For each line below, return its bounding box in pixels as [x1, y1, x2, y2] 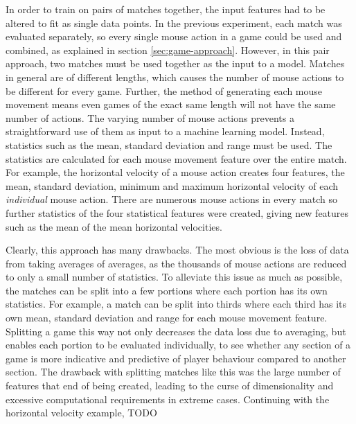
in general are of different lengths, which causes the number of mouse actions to [6, 69, 344, 84]
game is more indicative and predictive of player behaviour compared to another [6, 351, 346, 365]
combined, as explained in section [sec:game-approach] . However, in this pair [6, 42, 330, 57]
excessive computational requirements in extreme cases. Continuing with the [6, 391, 330, 406]
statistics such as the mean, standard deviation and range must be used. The [6, 137, 332, 152]
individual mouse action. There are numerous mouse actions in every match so [6, 192, 338, 206]
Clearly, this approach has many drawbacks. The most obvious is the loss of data [6, 242, 349, 257]
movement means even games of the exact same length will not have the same [6, 97, 336, 112]
